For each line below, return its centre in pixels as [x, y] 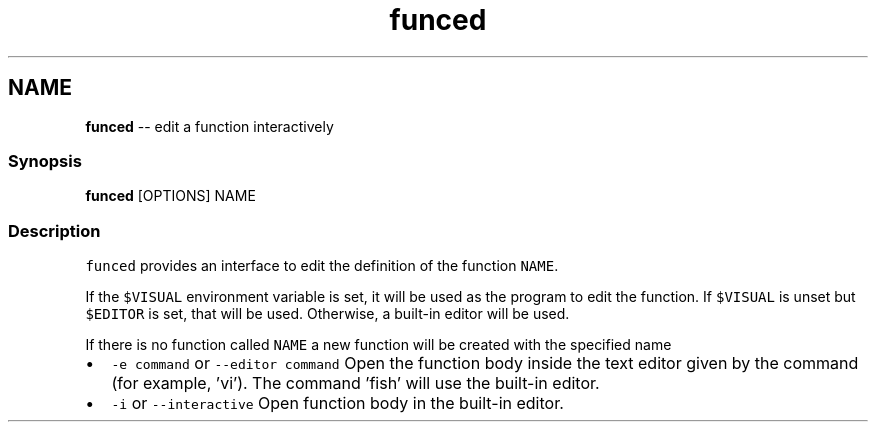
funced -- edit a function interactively [209, 126]
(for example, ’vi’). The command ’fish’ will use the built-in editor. [355, 383]
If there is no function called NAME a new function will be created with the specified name [378, 345]
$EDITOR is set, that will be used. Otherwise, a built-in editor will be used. [327, 314]
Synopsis [45, 160]
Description [54, 230]
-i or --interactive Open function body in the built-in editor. [337, 403]
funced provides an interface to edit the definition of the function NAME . [322, 266]
